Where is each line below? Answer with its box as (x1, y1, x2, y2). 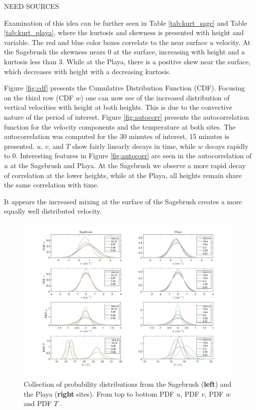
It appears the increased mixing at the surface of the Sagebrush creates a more (4, 196, 242, 206)
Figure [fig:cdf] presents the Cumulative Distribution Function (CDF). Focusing (4, 83, 245, 93)
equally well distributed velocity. (4, 206, 102, 216)
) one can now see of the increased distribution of (80, 92, 230, 102)
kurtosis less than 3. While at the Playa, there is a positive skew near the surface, (4, 56, 251, 66)
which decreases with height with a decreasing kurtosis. (4, 66, 171, 76)
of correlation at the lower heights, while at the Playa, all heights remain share (4, 170, 242, 180)
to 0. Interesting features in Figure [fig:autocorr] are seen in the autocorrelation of (4, 150, 252, 161)
